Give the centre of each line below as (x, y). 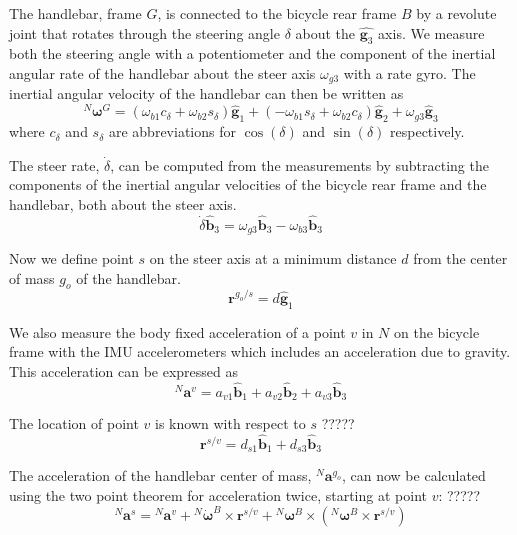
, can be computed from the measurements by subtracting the (299, 164)
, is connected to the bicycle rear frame (277, 13)
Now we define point (71, 258)
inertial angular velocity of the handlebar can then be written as (206, 93)
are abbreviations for (172, 131)
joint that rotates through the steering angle (144, 32)
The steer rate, (54, 164)
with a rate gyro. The (409, 72)
